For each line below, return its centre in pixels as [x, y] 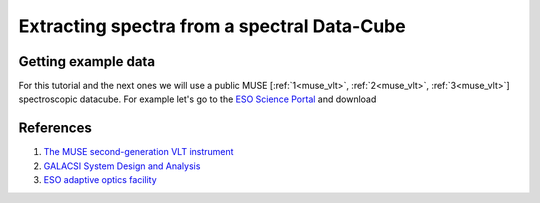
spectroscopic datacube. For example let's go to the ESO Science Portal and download [197, 99]
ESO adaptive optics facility [100, 180]
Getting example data [86, 61]
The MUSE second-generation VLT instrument [138, 152]
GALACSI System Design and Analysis [122, 166]
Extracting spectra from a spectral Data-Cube [212, 26]
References [55, 128]
